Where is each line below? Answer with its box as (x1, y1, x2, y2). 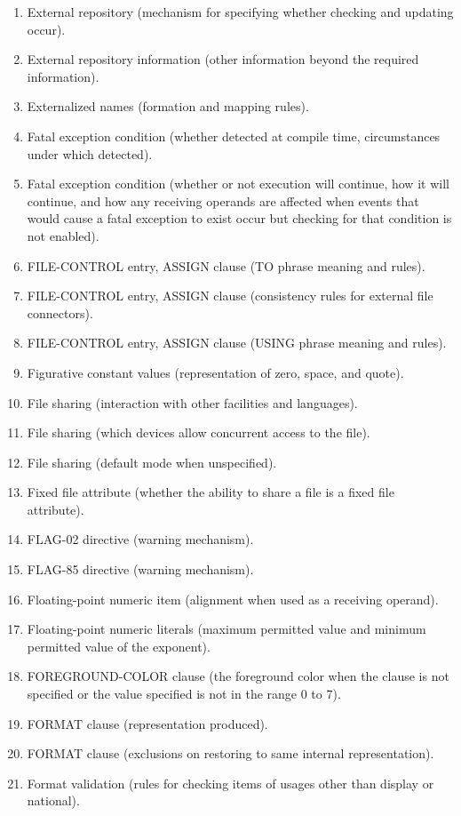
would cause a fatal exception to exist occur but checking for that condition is (27, 209, 452, 228)
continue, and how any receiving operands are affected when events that (27, 191, 419, 210)
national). (27, 791, 80, 810)
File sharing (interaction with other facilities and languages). (27, 393, 358, 412)
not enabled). (27, 226, 99, 244)
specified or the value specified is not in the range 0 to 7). (27, 684, 341, 703)
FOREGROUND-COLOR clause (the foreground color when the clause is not (27, 667, 449, 685)
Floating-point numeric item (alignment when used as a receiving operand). (27, 589, 439, 608)
